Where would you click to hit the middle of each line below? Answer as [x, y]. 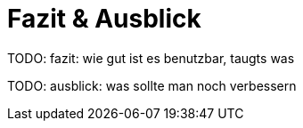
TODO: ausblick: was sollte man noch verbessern [152, 85]
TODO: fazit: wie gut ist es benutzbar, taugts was [151, 58]
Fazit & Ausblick [104, 19]
